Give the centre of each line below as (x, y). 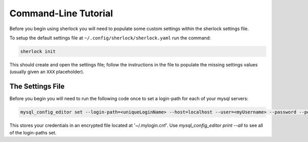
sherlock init (38, 51)
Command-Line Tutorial (61, 13)
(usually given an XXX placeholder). (47, 72)
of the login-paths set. (33, 132)
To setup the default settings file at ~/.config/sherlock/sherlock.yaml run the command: (110, 38)
